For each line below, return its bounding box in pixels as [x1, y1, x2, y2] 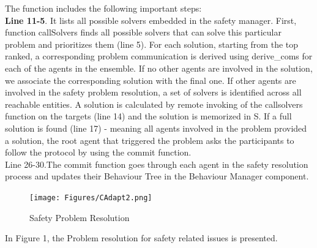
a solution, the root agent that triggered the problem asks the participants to [5, 133, 294, 146]
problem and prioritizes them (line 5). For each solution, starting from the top [5, 37, 299, 50]
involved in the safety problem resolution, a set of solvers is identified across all [5, 86, 302, 99]
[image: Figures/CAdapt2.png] [29, 193, 152, 202]
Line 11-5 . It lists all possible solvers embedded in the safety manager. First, [5, 13, 297, 26]
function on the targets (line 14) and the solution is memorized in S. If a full [5, 110, 292, 122]
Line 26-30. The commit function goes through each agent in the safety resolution [5, 157, 308, 170]
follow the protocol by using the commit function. [5, 146, 192, 159]
